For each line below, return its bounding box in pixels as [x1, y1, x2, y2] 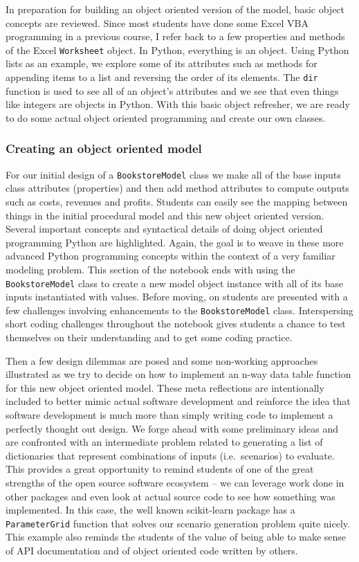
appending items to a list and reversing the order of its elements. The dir [6, 70, 318, 84]
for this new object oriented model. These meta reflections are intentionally [6, 380, 324, 395]
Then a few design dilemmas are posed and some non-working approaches [6, 353, 318, 368]
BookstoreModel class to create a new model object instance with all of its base [6, 275, 343, 290]
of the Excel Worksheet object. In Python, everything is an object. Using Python [6, 42, 349, 57]
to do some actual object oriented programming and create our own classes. [6, 110, 326, 125]
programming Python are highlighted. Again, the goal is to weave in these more [6, 235, 344, 249]
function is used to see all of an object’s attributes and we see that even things [6, 83, 339, 98]
